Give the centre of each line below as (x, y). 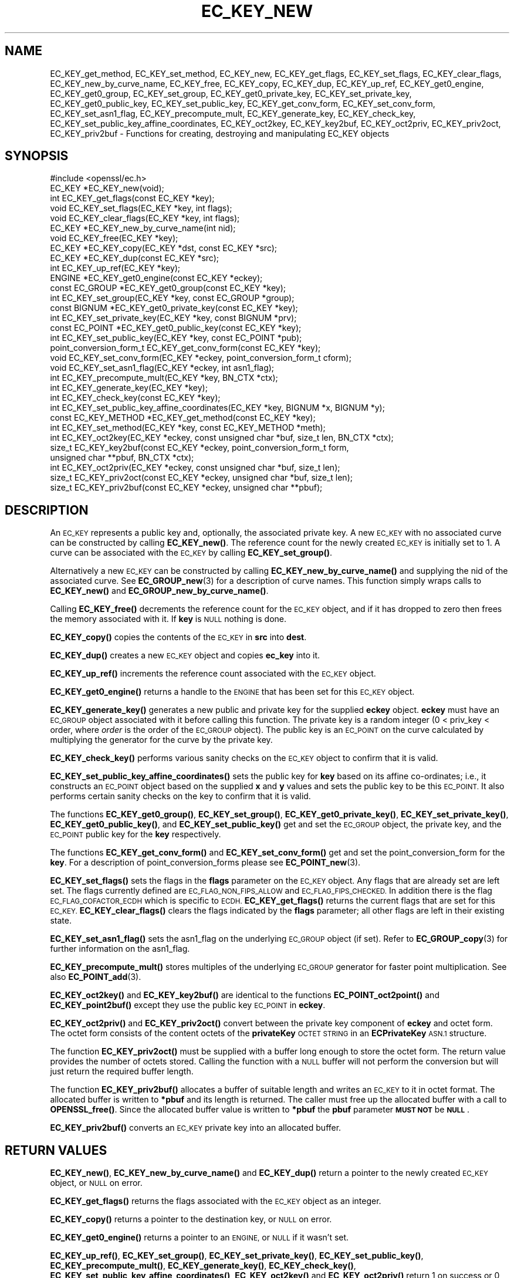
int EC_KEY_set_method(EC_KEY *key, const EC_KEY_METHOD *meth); (188, 428)
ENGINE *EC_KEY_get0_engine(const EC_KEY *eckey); (156, 278)
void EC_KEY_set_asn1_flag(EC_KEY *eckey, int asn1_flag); (162, 368)
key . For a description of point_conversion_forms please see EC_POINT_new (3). (205, 863)
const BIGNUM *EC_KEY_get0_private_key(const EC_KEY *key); (174, 308)
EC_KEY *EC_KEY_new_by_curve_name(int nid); (143, 228)
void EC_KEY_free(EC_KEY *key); (114, 238)
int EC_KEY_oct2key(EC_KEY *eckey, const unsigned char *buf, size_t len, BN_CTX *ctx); (222, 438)
